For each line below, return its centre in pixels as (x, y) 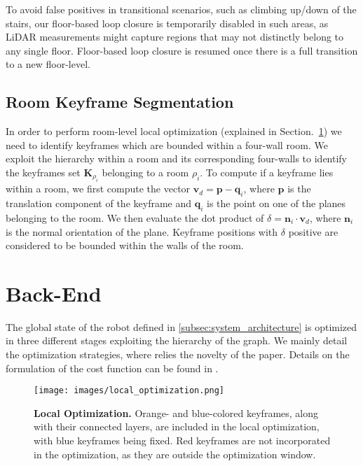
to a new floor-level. (48, 64)
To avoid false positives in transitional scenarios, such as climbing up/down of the (181, 9)
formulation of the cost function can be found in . (112, 368)
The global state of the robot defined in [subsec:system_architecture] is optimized (181, 326)
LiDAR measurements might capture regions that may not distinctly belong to (175, 37)
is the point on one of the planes (276, 203)
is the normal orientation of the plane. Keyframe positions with (142, 231)
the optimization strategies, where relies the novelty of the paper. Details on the (178, 354)
